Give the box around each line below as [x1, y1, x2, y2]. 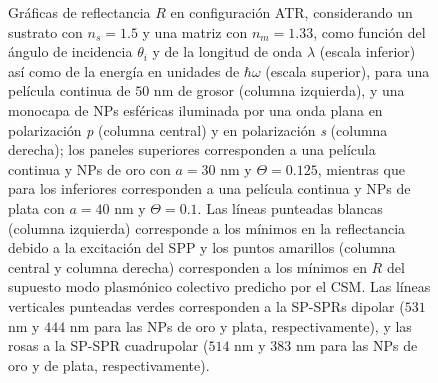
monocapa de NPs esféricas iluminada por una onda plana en [8, 99, 383, 120]
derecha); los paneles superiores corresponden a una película [8, 139, 376, 160]
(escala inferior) [319, 41, 416, 62]
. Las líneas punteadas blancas [197, 197, 383, 218]
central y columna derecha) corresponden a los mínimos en [8, 256, 367, 277]
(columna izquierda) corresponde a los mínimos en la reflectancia [8, 217, 406, 238]
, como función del [313, 21, 426, 42]
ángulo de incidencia [8, 41, 133, 62]
